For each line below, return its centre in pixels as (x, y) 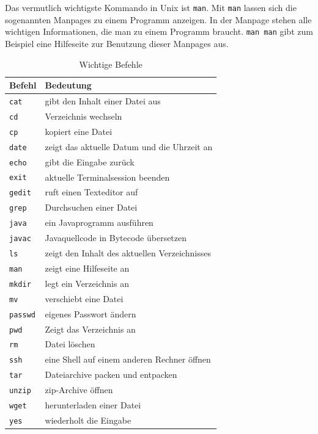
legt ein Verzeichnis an (87, 283)
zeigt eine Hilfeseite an (87, 268)
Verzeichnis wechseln (83, 116)
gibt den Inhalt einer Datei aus (103, 100)
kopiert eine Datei (79, 131)
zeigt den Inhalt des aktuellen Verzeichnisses (128, 253)
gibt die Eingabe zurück (90, 161)
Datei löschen (70, 344)
